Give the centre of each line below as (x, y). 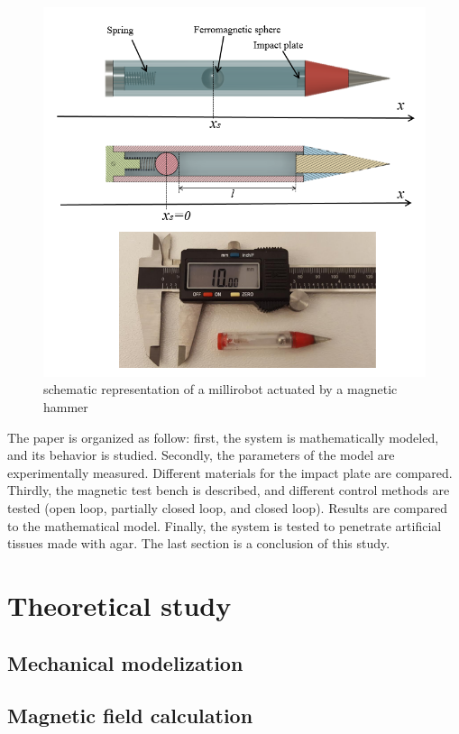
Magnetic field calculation (130, 716)
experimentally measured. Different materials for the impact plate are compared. (230, 472)
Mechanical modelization (125, 662)
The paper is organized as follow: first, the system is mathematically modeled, (223, 437)
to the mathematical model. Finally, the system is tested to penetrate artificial (225, 525)
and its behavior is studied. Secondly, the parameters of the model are (201, 455)
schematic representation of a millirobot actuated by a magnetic (220, 389)
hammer (66, 407)
